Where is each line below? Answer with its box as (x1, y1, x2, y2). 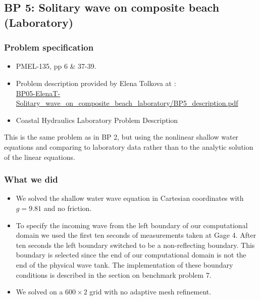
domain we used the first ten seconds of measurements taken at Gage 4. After (16, 230, 256, 240)
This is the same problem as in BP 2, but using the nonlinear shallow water (4, 132, 239, 142)
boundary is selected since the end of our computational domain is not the (16, 249, 246, 260)
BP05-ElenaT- (16, 88, 61, 98)
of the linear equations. (4, 151, 75, 162)
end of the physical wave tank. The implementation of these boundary (16, 259, 233, 270)
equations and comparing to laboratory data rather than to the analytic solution (4, 141, 253, 152)
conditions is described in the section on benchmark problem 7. (16, 269, 212, 280)
